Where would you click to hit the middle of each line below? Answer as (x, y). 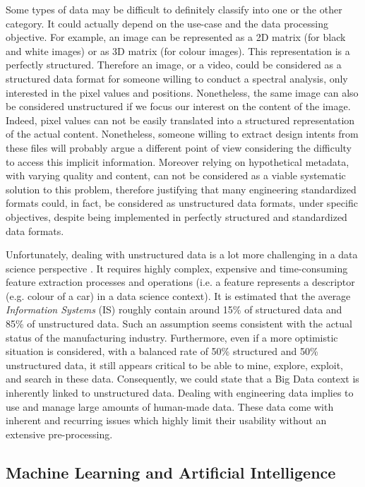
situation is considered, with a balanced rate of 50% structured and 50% (162, 351)
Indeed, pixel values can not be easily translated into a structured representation (180, 120)
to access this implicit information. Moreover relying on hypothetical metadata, (178, 161)
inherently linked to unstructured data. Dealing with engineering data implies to (180, 393)
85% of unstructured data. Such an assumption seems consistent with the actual (179, 324)
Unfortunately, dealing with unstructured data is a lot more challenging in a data (182, 254)
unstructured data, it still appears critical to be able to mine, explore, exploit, (175, 365)
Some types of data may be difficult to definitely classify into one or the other (174, 9)
